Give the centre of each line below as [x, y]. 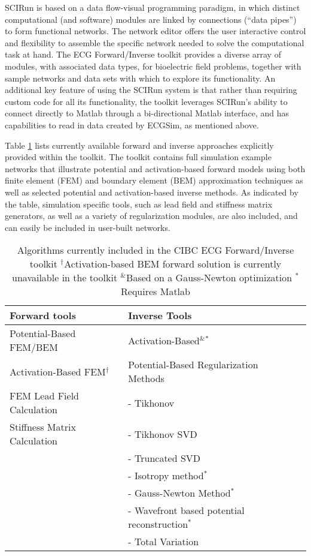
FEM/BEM [34, 347]
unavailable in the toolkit [65, 278]
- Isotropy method [166, 476]
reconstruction [158, 524]
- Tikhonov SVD [163, 434]
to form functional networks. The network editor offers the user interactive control [155, 31]
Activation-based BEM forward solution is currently [173, 264]
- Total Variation [164, 542]
